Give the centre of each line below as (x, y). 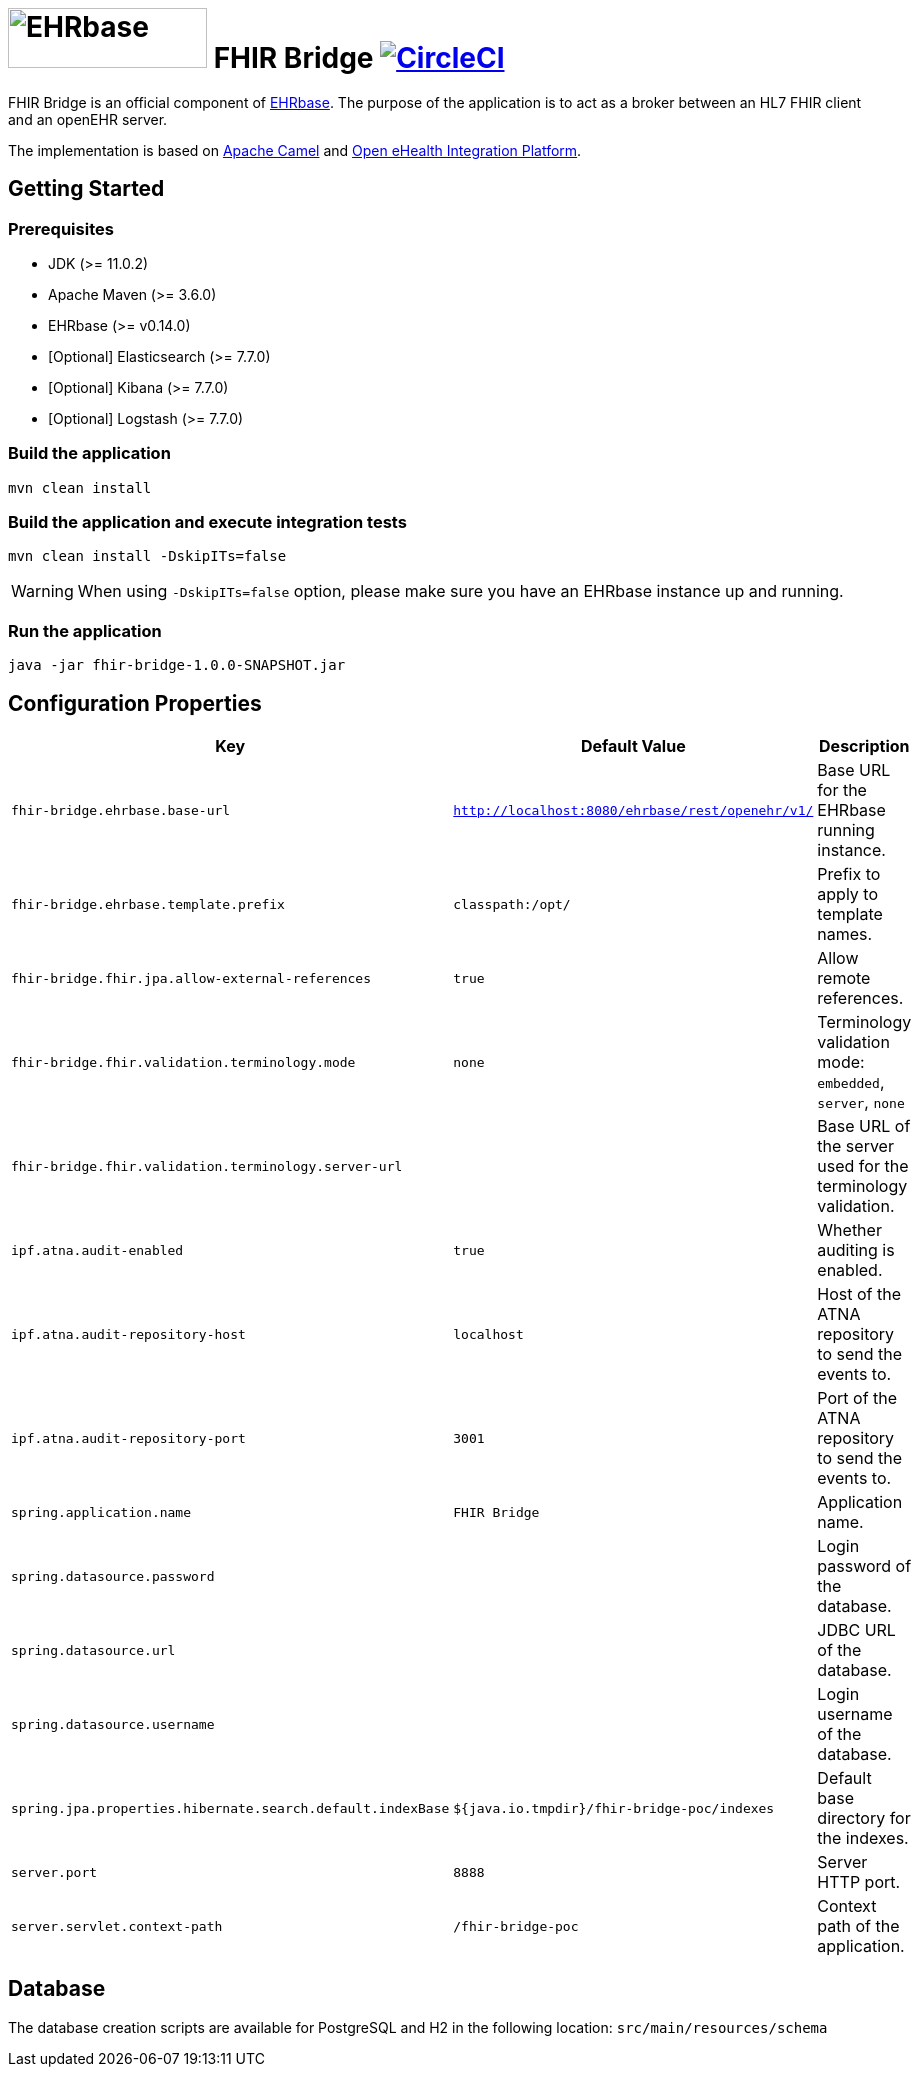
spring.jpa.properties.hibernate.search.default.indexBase (230, 1808)
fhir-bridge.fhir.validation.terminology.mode (183, 1062)
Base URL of (864, 1126)
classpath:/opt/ (512, 904)
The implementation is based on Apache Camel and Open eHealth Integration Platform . (295, 150)
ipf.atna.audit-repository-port (128, 1438)
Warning (42, 591)
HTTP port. (859, 1882)
